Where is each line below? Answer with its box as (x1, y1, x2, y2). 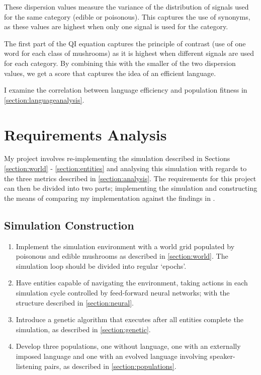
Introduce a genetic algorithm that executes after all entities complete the (16, 314, 243, 325)
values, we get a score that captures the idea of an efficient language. (4, 67, 216, 78)
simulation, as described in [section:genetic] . (16, 324, 151, 334)
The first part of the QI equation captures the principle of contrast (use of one (4, 38, 246, 48)
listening (16, 360, 42, 371)
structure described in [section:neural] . (16, 297, 134, 308)
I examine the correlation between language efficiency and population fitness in (4, 85, 247, 95)
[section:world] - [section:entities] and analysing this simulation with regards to (4, 163, 247, 174)
